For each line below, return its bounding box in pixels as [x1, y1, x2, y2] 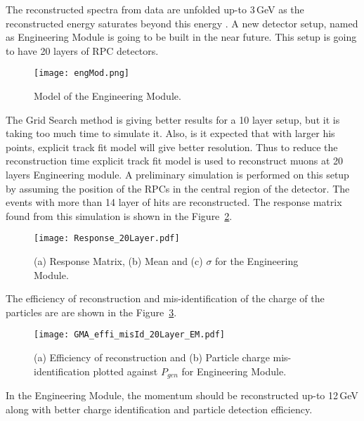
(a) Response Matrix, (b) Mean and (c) [34, 254, 203, 268]
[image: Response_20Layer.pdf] [34, 233, 180, 244]
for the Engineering [215, 254, 299, 268]
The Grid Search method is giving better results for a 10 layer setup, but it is [6, 112, 340, 127]
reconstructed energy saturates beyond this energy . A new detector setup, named [6, 15, 358, 30]
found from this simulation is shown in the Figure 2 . [6, 208, 233, 223]
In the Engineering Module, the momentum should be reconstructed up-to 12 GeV [6, 388, 358, 403]
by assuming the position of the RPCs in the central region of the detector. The [6, 181, 350, 195]
